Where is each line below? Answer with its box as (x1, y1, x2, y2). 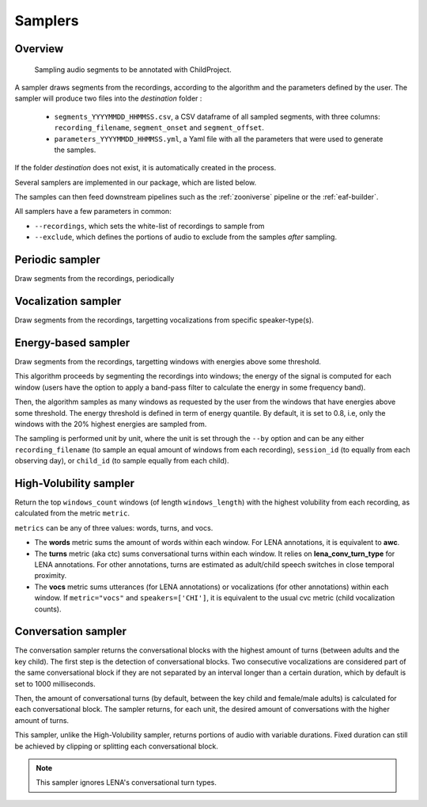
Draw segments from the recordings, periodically (14, 274, 175, 284)
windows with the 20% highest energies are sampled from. (14, 419, 207, 428)
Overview (14, 42, 64, 55)
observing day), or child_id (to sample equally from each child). (14, 456, 229, 466)
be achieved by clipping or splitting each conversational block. (14, 741, 219, 751)
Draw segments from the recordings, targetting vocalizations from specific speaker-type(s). (14, 315, 314, 325)
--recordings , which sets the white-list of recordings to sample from (34, 221, 265, 230)
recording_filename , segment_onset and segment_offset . (54, 123, 264, 132)
